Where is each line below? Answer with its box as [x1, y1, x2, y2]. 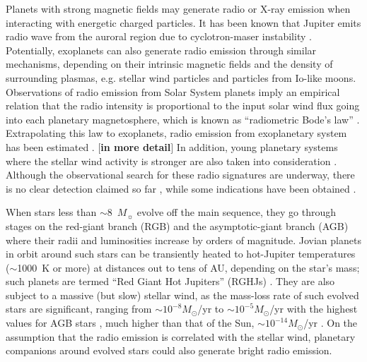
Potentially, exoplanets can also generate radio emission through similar [6, 42, 317, 57]
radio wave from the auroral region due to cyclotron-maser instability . [6, 29, 312, 44]
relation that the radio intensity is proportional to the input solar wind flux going [6, 98, 360, 113]
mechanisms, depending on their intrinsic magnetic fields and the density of [6, 56, 333, 71]
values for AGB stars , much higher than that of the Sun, [6, 315, 255, 330]
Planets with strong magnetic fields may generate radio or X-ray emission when [6, 1, 351, 16]
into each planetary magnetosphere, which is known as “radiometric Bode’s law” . [6, 111, 360, 126]
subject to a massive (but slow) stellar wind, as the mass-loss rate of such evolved [6, 287, 359, 302]
